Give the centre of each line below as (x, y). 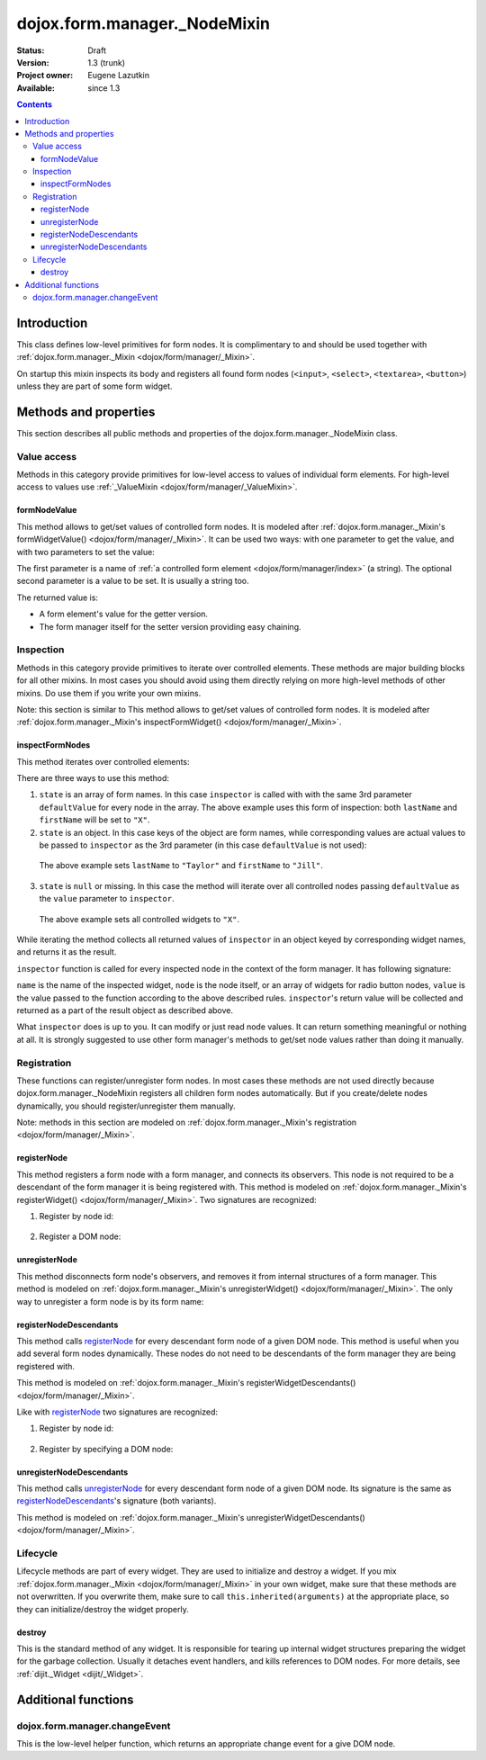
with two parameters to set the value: (85, 552)
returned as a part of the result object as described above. (125, 1010)
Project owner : (45, 76)
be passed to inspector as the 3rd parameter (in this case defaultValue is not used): (203, 845)
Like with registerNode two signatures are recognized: (117, 1412)
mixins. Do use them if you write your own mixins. (109, 693)
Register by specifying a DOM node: (106, 1449)
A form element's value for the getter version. (124, 614)
